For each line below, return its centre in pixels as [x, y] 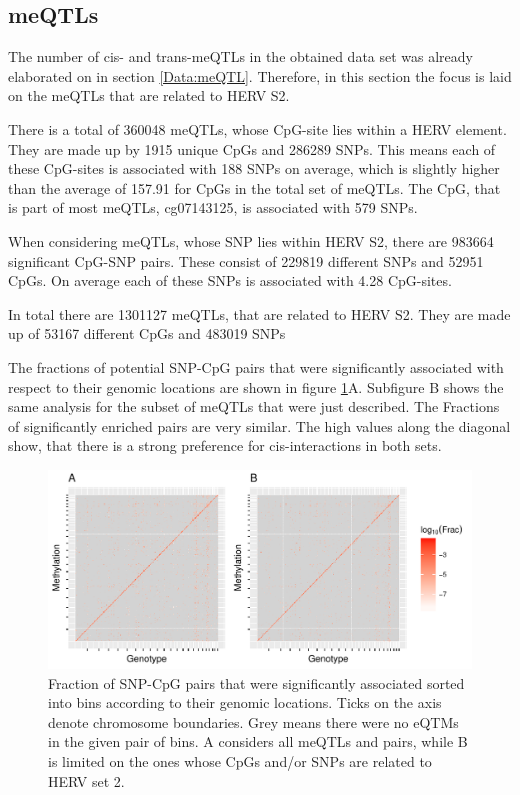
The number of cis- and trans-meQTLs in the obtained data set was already [240, 56]
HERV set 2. [86, 780]
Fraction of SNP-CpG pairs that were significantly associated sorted [256, 682]
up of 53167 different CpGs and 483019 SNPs [147, 333]
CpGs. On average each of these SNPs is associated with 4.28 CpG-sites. [230, 280]
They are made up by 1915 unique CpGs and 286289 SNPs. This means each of [252, 148]
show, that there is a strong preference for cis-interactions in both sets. [225, 445]
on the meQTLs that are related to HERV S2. [149, 95]
